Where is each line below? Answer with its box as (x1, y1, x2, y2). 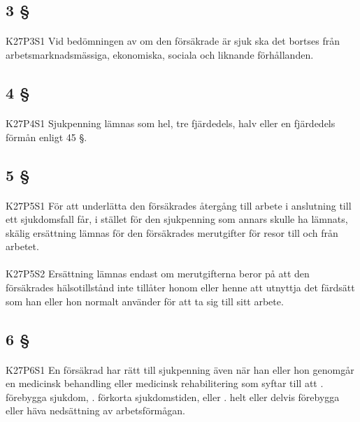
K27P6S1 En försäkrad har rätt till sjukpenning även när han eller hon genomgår (6, 362, 354, 377)
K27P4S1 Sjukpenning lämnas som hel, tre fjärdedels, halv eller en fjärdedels (6, 115, 336, 130)
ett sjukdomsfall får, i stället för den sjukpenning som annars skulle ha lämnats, (6, 212, 348, 226)
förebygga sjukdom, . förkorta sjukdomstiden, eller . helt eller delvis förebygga (6, 389, 340, 404)
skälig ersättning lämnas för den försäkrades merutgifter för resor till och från (6, 225, 338, 240)
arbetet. (6, 239, 39, 254)
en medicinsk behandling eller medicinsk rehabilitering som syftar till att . (6, 376, 324, 391)
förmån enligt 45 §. (6, 129, 87, 144)
